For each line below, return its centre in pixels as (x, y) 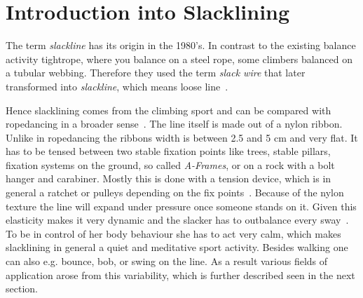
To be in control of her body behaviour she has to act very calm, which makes (173, 233)
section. (22, 289)
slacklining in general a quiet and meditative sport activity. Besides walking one (177, 247)
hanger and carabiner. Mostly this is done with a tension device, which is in (169, 178)
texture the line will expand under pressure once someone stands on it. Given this (181, 206)
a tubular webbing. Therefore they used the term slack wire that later (156, 73)
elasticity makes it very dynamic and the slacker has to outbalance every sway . (177, 220)
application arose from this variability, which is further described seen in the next (180, 275)
